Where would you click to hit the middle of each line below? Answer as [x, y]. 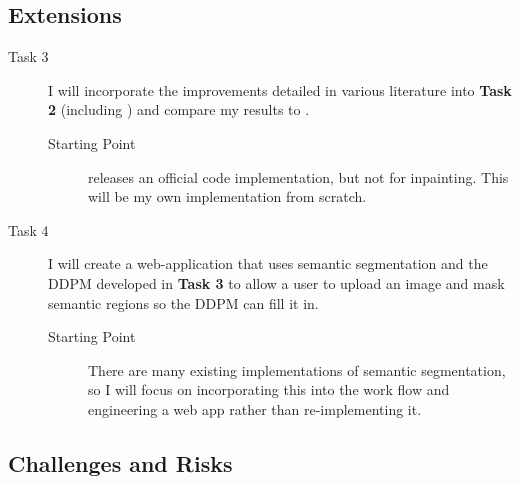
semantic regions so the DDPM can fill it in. [183, 302]
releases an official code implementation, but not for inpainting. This [298, 176]
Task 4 [28, 229]
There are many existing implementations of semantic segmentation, [297, 369]
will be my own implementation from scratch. [227, 196]
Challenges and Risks [120, 462]
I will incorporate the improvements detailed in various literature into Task [280, 89]
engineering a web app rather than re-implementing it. [255, 408]
